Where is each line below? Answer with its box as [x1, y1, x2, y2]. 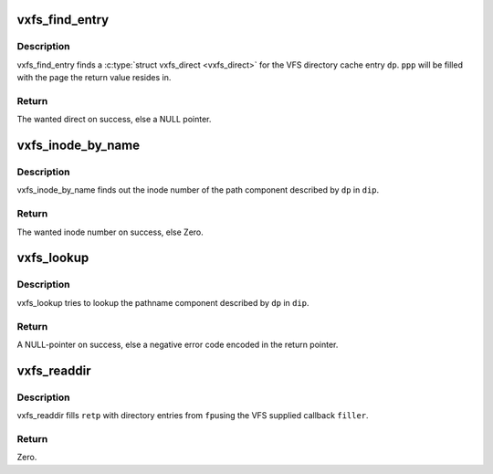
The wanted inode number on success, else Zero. [16, 226, 205, 237]
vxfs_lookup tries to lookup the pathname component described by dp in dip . [16, 297, 309, 308]
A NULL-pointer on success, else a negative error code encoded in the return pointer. [16, 339, 339, 350]
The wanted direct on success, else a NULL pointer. [16, 114, 212, 125]
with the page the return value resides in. [16, 72, 172, 83]
